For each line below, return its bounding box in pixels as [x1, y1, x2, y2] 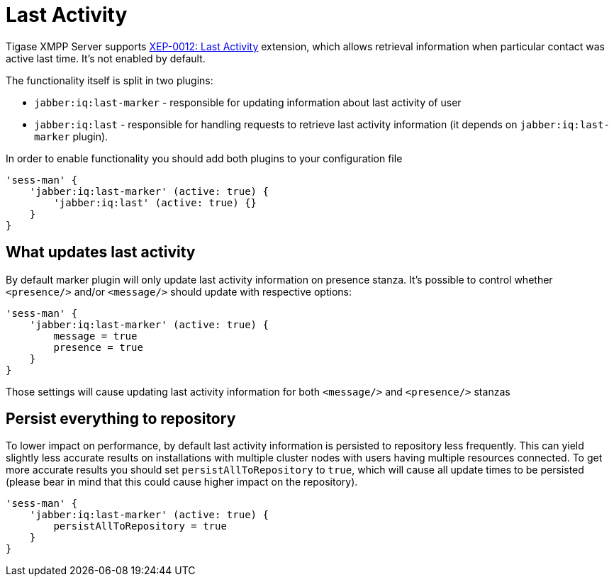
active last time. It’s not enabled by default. [6, 52, 206, 65]
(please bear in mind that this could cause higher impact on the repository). [6, 476, 358, 488]
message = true [53, 330, 138, 342]
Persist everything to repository [6, 410, 236, 428]
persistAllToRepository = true [53, 520, 227, 532]
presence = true [53, 341, 143, 353]
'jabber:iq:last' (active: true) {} [53, 196, 257, 208]
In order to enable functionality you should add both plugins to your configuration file [6, 152, 403, 164]
